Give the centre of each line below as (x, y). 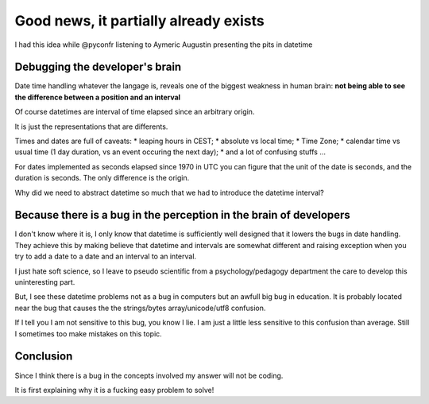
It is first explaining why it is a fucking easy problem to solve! (114, 390)
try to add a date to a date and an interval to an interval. (106, 256)
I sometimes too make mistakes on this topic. (88, 333)
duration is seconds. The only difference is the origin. (102, 178)
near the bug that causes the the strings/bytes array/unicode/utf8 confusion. (140, 308)
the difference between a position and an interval (98, 97)
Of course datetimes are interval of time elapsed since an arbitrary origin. (135, 112)
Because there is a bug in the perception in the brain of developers (183, 215)
